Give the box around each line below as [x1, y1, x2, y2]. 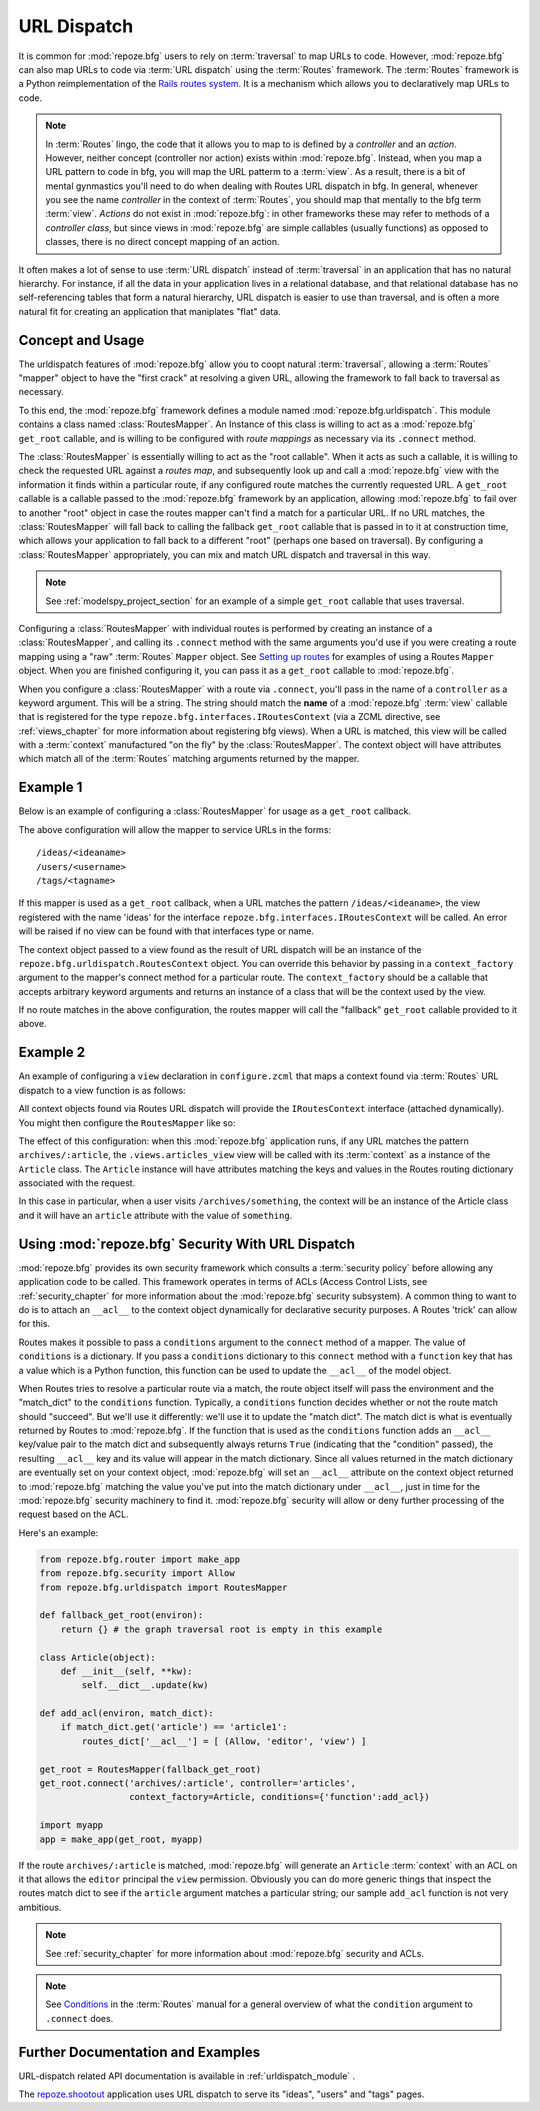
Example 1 [18, 779, 83, 796]
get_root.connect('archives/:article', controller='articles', [39, 1778, 357, 1789]
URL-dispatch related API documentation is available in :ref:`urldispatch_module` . [18, 2070, 356, 2082]
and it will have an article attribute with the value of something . [18, 1209, 293, 1221]
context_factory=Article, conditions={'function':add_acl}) [128, 1791, 430, 1803]
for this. [18, 1318, 51, 1330]
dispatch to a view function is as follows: [18, 1084, 186, 1096]
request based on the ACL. [18, 1508, 129, 1520]
